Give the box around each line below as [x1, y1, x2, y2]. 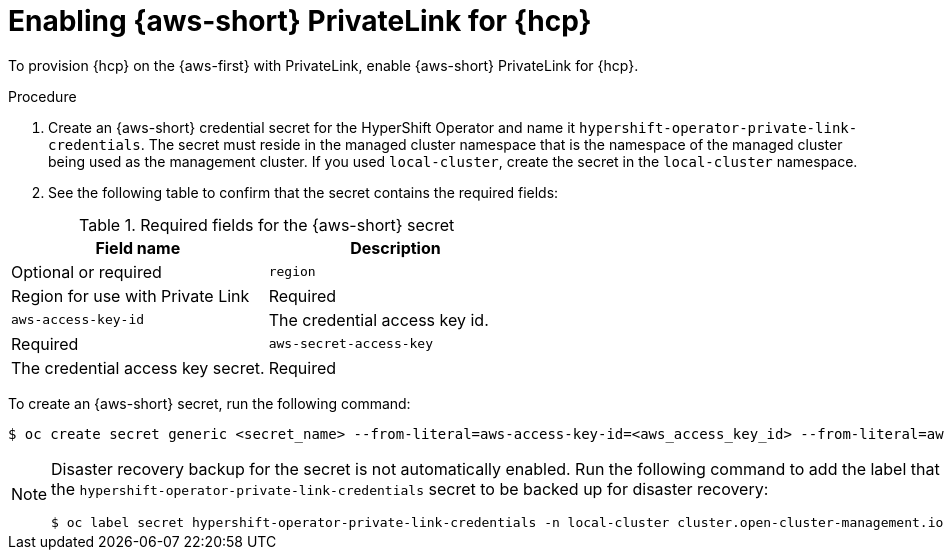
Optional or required [11, 261, 162, 282]
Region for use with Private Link [11, 285, 250, 306]
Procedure [8, 87, 77, 105]
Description [350, 237, 441, 258]
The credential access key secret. [11, 357, 265, 378]
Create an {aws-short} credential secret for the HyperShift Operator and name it [48, 118, 576, 136]
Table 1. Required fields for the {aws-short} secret [79, 214, 455, 235]
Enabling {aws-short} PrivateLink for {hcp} [8, 4, 592, 38]
